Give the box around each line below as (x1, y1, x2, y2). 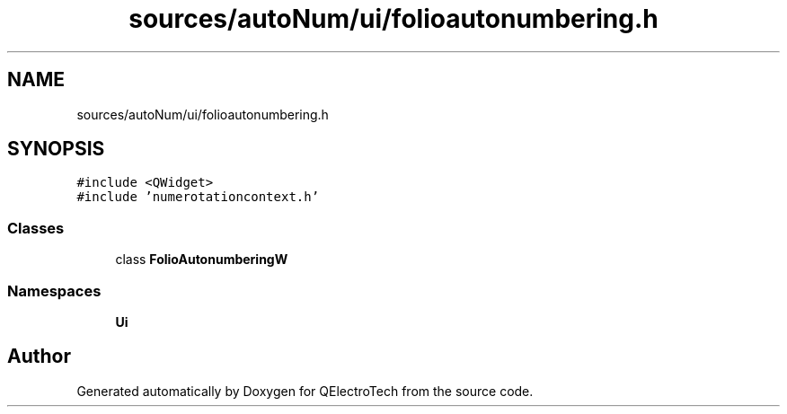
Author (7, 345, 71, 368)
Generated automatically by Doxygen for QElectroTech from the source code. (76, 383, 534, 399)
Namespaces (7, 281, 102, 300)
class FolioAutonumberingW (115, 251, 288, 268)
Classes (7, 218, 65, 237)
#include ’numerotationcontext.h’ (76, 189, 320, 205)
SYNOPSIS (7, 137, 105, 161)
